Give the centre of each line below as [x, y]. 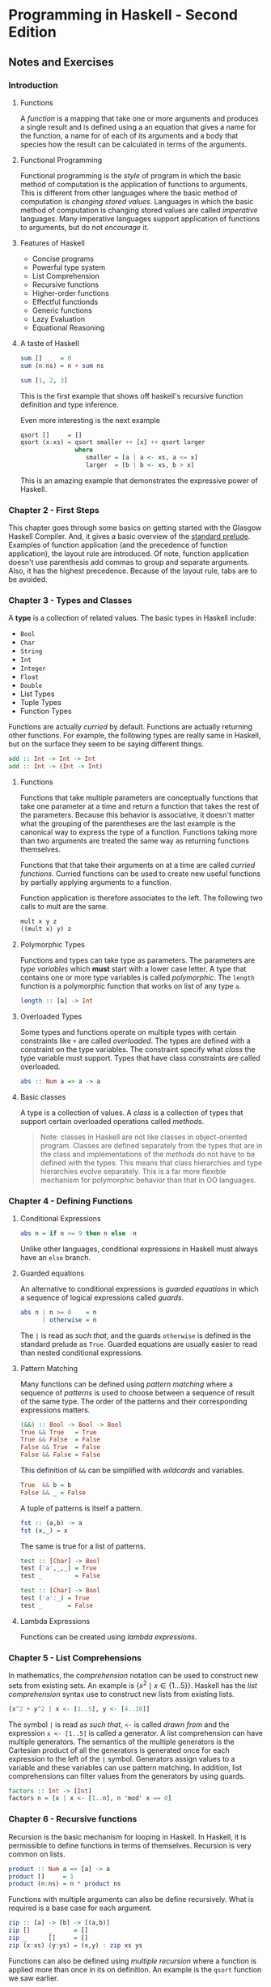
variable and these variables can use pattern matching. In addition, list [125, 1767]
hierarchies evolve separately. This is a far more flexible [133, 1171]
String [31, 652]
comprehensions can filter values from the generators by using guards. [127, 1775]
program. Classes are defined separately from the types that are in [151, 1145]
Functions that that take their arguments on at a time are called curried [138, 865]
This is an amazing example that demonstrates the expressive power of [139, 481]
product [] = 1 [41, 1876]
